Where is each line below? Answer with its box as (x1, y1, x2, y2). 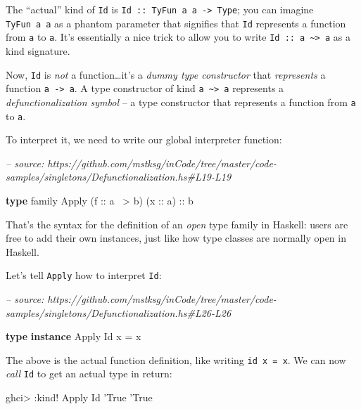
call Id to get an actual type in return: (6, 366, 172, 381)
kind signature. (6, 43, 70, 58)
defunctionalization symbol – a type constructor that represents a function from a (6, 94, 356, 109)
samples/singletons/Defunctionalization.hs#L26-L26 (6, 305, 232, 320)
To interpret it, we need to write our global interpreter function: (6, 132, 282, 147)
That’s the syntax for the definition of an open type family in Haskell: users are (6, 216, 348, 231)
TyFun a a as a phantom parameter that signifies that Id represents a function (6, 15, 346, 30)
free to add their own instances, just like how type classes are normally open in (6, 231, 346, 245)
